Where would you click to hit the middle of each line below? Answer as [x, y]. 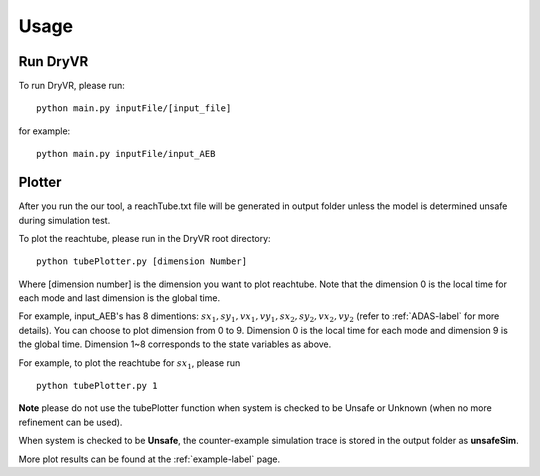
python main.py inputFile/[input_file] [134, 108]
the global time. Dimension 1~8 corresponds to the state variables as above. [175, 344]
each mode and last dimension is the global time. [119, 298]
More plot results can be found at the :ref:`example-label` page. [149, 459]
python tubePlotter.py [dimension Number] [142, 261]
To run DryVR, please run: [71, 86]
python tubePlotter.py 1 [97, 386]
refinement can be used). [70, 422]
